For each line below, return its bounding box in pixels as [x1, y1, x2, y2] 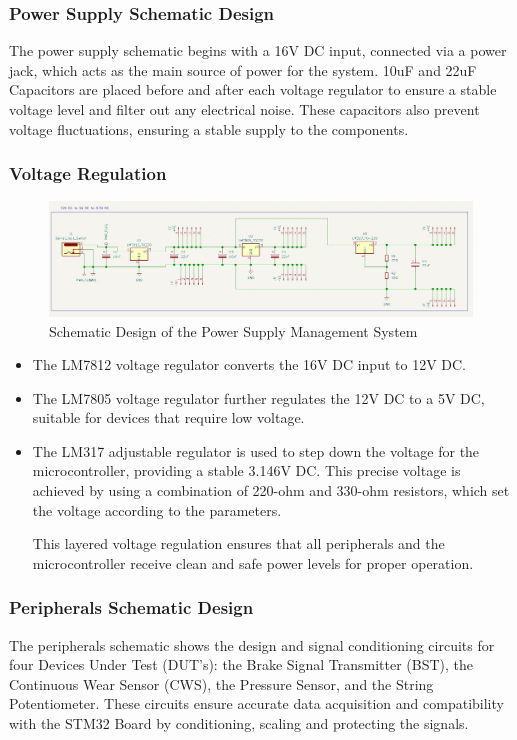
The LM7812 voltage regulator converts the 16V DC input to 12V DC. [32, 354, 466, 375]
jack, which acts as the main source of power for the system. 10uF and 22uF [9, 59, 477, 80]
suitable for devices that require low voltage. [32, 407, 305, 428]
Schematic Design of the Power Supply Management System [49, 320, 418, 341]
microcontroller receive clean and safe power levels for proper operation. [32, 552, 474, 573]
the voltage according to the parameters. [32, 499, 282, 520]
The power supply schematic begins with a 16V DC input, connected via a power [9, 40, 507, 61]
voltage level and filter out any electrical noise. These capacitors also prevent [9, 99, 480, 119]
